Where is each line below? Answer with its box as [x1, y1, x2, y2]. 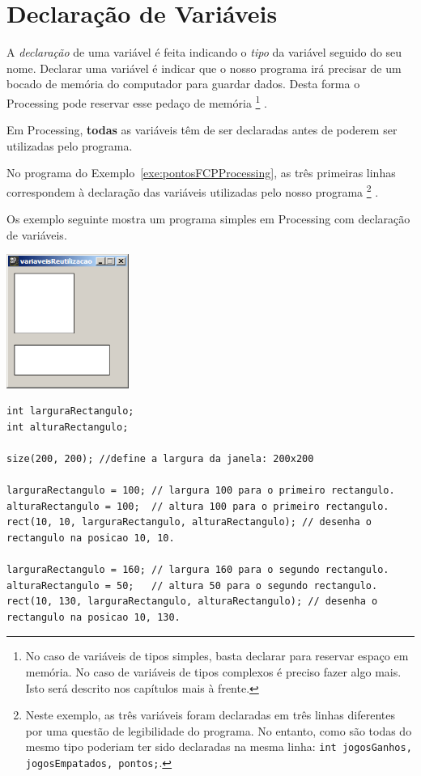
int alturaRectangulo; [6, 421, 129, 433]
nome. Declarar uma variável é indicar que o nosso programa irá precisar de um [6, 59, 402, 76]
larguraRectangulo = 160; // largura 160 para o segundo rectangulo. [6, 564, 389, 576]
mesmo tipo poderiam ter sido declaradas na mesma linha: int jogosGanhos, [25, 738, 412, 755]
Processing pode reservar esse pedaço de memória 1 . [6, 91, 267, 111]
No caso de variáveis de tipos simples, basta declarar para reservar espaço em [25, 647, 409, 664]
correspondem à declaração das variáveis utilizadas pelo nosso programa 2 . [6, 180, 379, 200]
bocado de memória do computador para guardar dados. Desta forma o [6, 75, 360, 92]
